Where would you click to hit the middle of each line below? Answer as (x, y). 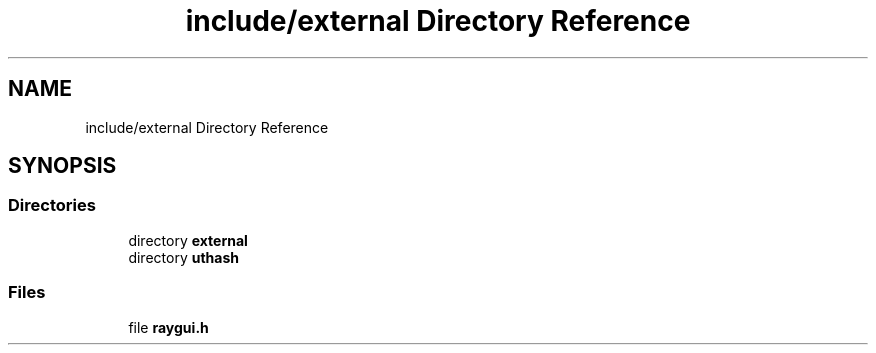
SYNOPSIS (62, 166)
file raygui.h (168, 327)
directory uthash (183, 257)
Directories (52, 205)
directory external (188, 240)
